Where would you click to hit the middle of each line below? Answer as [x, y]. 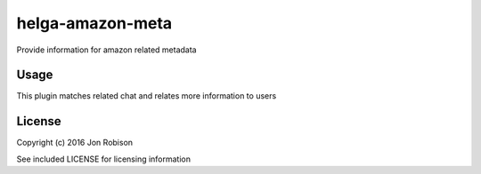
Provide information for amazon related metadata [106, 50]
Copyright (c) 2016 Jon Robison [75, 143]
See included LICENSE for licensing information [104, 159]
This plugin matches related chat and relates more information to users [147, 96]
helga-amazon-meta [94, 23]
